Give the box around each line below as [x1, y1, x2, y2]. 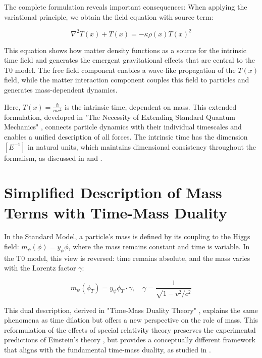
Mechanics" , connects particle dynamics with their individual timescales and [4, 121, 242, 132]
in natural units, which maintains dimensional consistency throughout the [27, 141, 256, 152]
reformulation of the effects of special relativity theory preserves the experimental [4, 324, 256, 335]
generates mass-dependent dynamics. [4, 84, 118, 95]
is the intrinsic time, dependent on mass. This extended [64, 101, 237, 112]
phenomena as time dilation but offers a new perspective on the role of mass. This [4, 315, 258, 325]
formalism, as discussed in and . [4, 152, 102, 163]
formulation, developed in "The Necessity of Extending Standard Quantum [4, 111, 235, 122]
